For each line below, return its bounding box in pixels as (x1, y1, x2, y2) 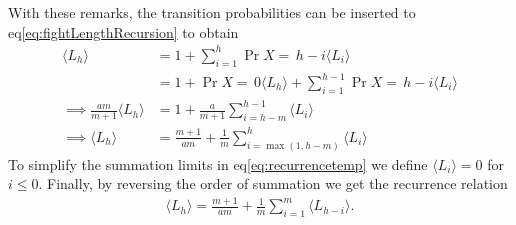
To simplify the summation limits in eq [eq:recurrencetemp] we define (8, 153, 428, 174)
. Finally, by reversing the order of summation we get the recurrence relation (38, 173, 508, 194)
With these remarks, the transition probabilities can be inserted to (8, 2, 416, 22)
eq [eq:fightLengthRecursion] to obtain (8, 21, 239, 42)
